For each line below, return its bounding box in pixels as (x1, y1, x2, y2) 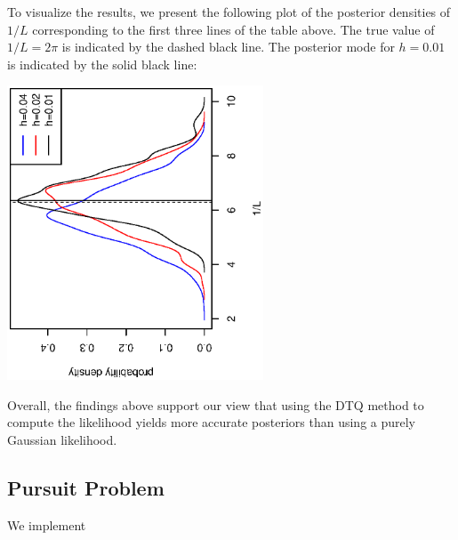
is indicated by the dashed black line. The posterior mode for (61, 37, 395, 56)
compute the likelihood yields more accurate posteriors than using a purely (7, 413, 416, 431)
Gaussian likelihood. (7, 430, 117, 448)
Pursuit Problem (7, 473, 165, 501)
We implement (7, 515, 86, 534)
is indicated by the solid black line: (7, 54, 197, 73)
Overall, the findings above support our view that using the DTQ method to (7, 395, 424, 414)
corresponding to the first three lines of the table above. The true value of (32, 20, 435, 38)
